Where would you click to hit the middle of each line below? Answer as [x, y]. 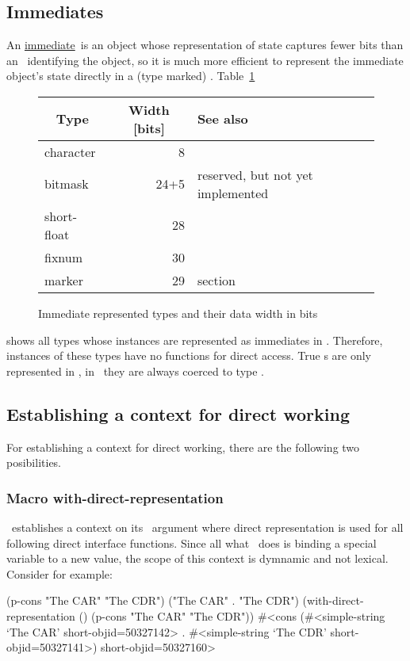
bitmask [67, 184]
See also [222, 119]
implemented [233, 193]
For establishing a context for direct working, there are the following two [183, 447]
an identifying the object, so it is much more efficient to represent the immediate [205, 60]
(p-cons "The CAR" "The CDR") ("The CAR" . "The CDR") [153, 600]
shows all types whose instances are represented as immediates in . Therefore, [195, 340]
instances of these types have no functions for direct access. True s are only [189, 355]
